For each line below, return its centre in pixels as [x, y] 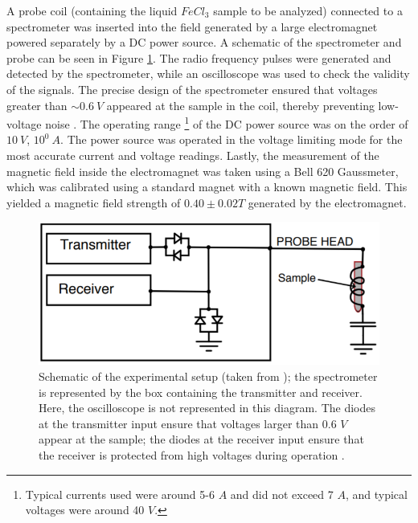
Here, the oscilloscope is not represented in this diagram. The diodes [207, 408]
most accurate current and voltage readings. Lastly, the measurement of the [193, 155]
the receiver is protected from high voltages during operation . [192, 454]
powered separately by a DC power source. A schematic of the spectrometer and [204, 42]
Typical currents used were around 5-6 [120, 494]
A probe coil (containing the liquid [92, 10]
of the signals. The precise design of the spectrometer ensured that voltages [192, 89]
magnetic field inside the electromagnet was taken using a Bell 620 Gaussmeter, [203, 171]
